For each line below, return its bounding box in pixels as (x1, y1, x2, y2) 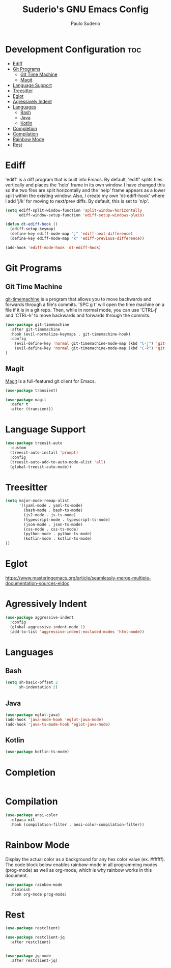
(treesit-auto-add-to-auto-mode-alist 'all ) (10, 459, 106, 464)
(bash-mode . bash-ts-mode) (23, 508, 83, 513)
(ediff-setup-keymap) (10, 227, 56, 232)
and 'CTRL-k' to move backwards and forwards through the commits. (5, 312, 151, 318)
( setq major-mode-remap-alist (5, 498, 70, 504)
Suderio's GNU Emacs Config (22, 4, 149, 15)
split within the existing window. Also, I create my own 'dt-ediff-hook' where (5, 192, 165, 199)
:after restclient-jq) (10, 958, 58, 963)
